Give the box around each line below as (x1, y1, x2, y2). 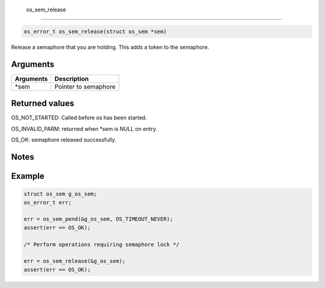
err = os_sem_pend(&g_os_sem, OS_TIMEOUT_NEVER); (23, 216, 173, 223)
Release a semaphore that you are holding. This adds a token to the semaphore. (11, 43, 209, 50)
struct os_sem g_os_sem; (23, 191, 97, 197)
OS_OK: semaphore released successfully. (11, 136, 117, 143)
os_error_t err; (23, 199, 72, 206)
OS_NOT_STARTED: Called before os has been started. (11, 114, 147, 121)
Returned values (11, 98, 75, 109)
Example (11, 171, 45, 181)
